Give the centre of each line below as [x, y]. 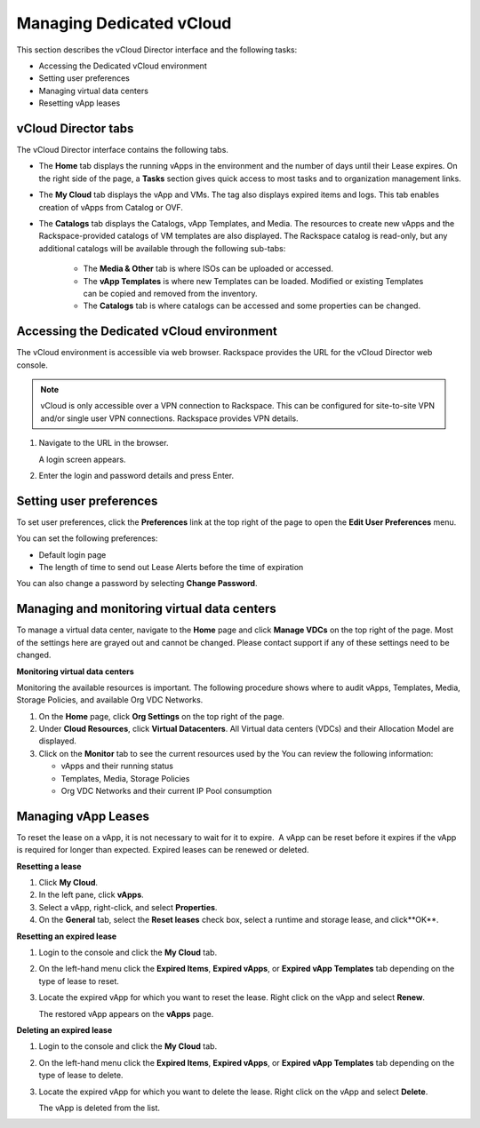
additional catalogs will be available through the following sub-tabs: [162, 248]
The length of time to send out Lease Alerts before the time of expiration [171, 568]
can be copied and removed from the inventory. [170, 293]
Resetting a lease [49, 866]
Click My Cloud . [68, 883]
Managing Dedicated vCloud [124, 23]
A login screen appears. [82, 459]
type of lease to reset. [79, 981]
